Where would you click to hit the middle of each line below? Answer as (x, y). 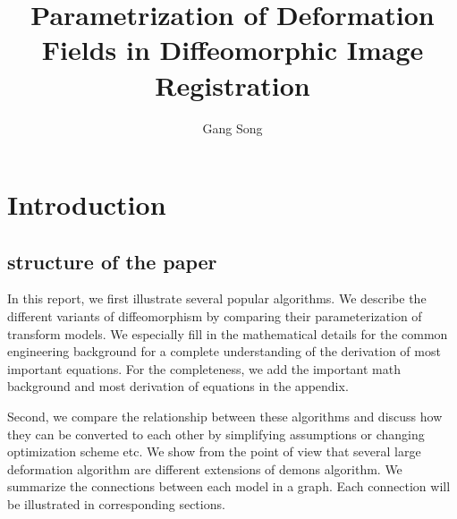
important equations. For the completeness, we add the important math (204, 368)
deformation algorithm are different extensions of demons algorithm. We (205, 468)
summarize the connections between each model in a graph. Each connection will (229, 486)
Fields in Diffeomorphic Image (233, 50)
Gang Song (233, 128)
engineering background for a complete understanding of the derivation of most (224, 351)
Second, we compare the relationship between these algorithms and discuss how (225, 417)
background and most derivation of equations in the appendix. (178, 386)
